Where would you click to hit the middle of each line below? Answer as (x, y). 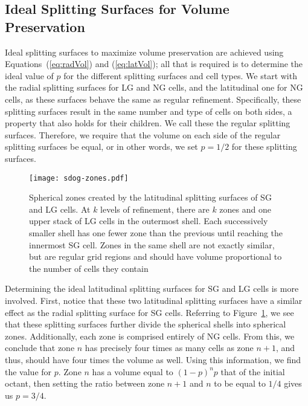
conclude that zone (40, 348)
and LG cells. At (60, 209)
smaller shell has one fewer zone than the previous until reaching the (156, 232)
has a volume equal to (133, 371)
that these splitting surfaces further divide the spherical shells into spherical (146, 324)
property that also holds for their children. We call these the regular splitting (148, 123)
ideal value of (29, 75)
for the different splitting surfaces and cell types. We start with (180, 75)
